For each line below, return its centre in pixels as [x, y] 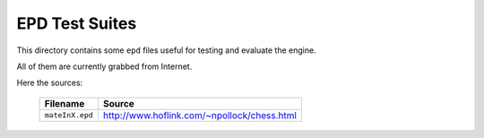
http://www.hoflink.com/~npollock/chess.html [200, 115]
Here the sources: [50, 83]
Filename [65, 103]
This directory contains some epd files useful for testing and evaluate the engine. [167, 50]
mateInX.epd [69, 115]
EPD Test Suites [77, 23]
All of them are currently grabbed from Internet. [104, 66]
